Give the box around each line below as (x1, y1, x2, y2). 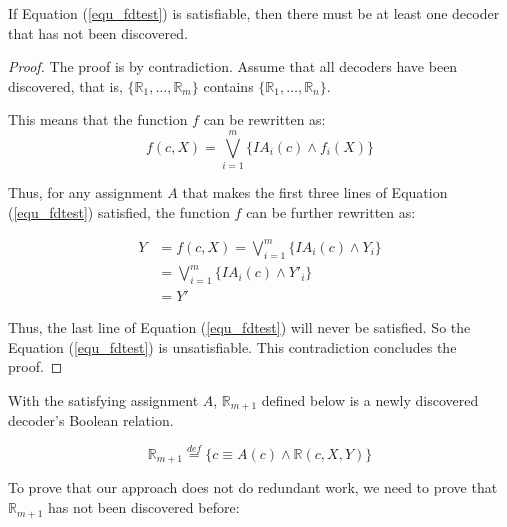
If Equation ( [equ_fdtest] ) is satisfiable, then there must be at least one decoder (8, 3, 500, 23)
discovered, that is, (8, 75, 123, 96)
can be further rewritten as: (246, 201, 416, 222)
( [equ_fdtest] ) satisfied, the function (8, 201, 230, 222)
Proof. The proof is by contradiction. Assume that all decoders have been (8, 56, 458, 77)
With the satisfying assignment (8, 389, 199, 410)
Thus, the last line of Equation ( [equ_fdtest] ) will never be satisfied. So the (8, 316, 471, 337)
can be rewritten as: (203, 109, 326, 130)
